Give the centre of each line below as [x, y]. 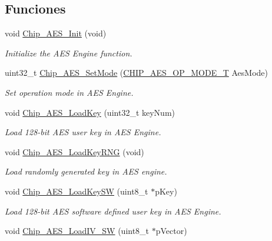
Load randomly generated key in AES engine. [86, 171]
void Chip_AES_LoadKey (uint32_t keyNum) [90, 112]
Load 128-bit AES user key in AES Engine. [83, 132]
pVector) [171, 231]
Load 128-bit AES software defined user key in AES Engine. [113, 211]
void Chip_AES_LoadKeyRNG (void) [74, 151]
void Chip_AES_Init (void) [56, 33]
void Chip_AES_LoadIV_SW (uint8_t [77, 231]
